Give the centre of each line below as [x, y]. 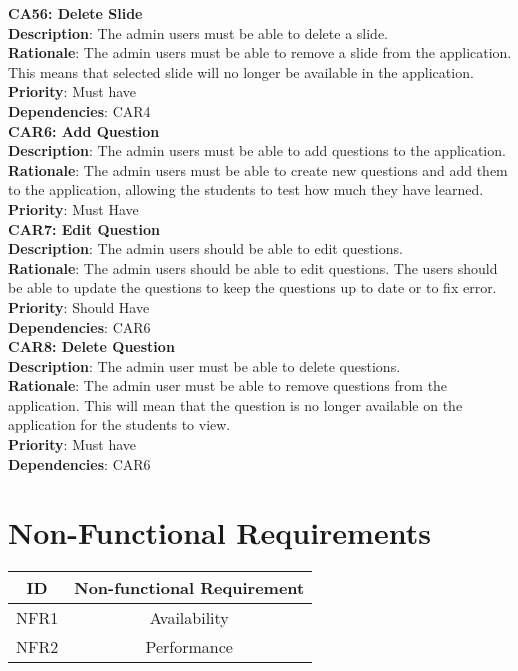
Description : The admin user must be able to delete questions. [204, 365]
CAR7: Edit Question [84, 228]
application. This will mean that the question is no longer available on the [235, 404]
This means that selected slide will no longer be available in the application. [241, 71]
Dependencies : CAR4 [79, 110]
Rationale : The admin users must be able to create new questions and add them [258, 169]
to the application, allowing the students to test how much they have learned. [246, 189]
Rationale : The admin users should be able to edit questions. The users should [253, 267]
